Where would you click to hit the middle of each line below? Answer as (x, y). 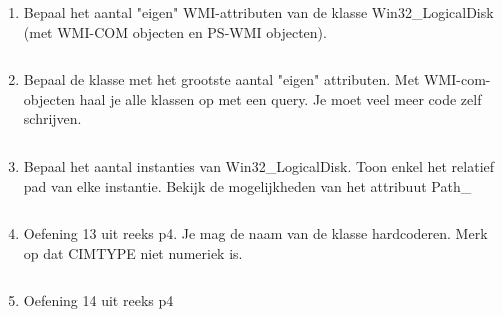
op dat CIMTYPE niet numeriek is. (133, 252)
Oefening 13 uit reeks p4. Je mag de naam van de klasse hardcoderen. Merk (255, 233)
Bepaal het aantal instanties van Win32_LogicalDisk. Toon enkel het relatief (259, 165)
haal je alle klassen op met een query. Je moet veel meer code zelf (280, 98)
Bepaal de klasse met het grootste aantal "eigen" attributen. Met (221, 79)
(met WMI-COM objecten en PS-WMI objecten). (175, 31)
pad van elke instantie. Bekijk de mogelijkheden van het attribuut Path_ (247, 185)
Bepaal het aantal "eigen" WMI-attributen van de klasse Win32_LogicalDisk (258, 12)
